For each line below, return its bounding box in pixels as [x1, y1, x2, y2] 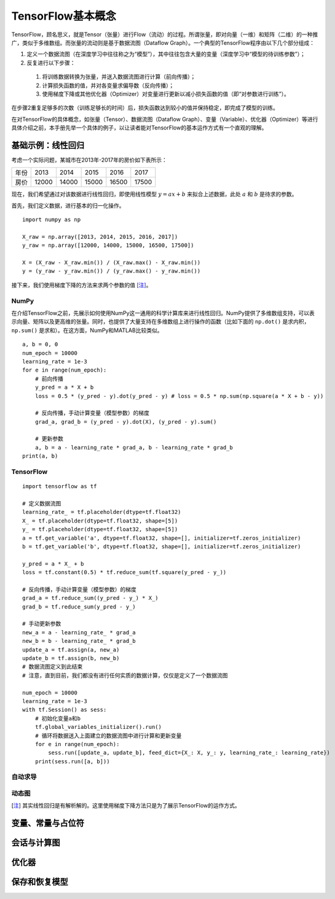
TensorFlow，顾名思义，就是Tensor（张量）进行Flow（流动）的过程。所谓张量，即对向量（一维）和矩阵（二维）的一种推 [11, 31, 318, 38]
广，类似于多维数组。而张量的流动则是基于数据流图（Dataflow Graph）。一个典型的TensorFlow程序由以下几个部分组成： [11, 39, 315, 46]
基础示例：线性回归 [11, 140, 84, 150]
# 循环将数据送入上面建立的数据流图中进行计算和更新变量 [34, 732, 182, 739]
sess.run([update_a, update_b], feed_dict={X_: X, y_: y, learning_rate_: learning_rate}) [48, 749, 330, 757]
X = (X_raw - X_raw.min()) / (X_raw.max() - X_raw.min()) [22, 259, 201, 267]
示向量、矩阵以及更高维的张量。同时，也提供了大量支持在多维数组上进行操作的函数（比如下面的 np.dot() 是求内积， [11, 318, 310, 325]
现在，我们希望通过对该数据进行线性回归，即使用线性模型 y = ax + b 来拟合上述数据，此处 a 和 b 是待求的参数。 [11, 190, 298, 198]
